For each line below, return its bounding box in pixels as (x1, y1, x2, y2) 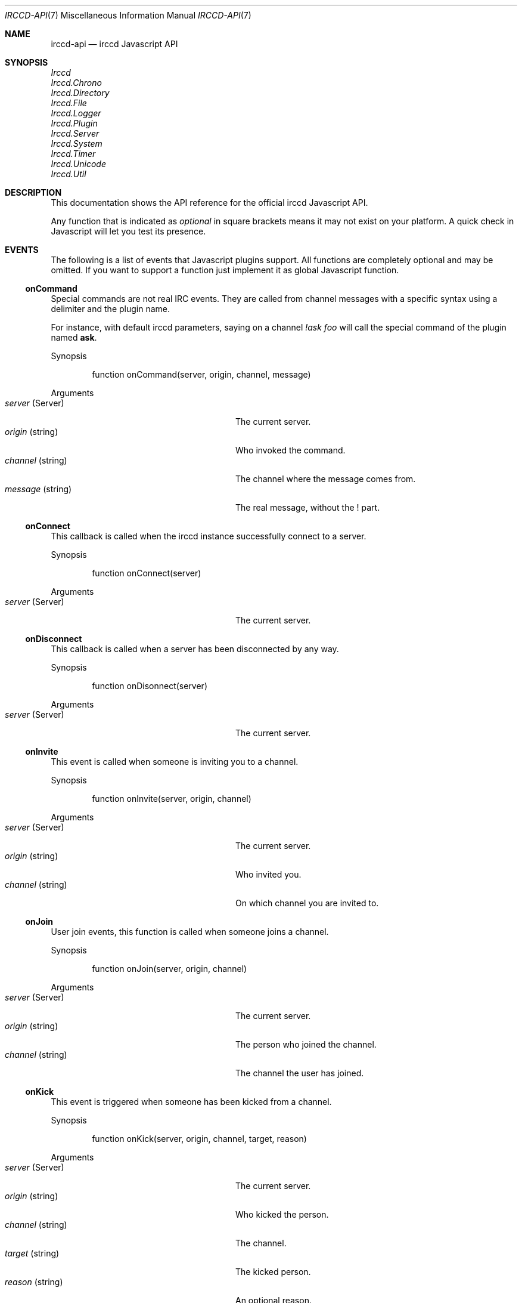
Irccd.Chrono (51, 78, 102, 88)
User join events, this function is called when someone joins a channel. (51, 927, 329, 937)
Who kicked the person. (235, 1209, 329, 1219)
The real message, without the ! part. (235, 502, 380, 512)
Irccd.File (51, 98, 87, 108)
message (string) (5, 484, 72, 494)
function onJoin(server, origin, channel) (92, 964, 247, 974)
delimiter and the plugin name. (51, 304, 170, 314)
